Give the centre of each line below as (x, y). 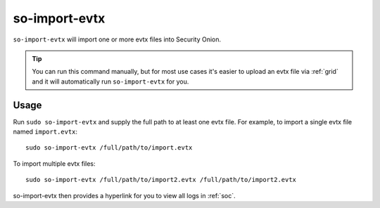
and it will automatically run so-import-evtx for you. (110, 82)
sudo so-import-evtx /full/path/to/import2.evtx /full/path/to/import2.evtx (161, 180)
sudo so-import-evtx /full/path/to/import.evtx (109, 148)
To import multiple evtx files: (54, 163)
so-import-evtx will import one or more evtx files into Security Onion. (117, 39)
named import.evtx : (45, 132)
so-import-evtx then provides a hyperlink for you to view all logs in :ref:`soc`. (124, 195)
